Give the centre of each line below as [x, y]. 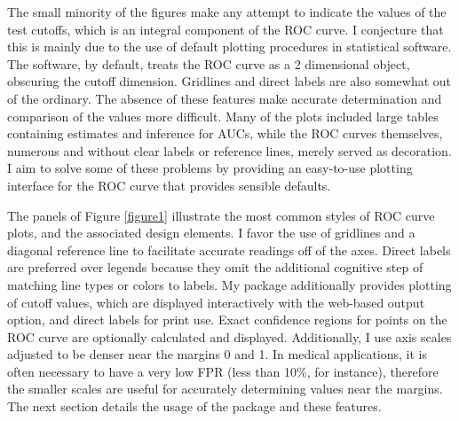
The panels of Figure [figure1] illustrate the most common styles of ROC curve [221, 215]
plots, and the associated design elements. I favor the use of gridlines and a [211, 233]
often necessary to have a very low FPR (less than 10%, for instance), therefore [223, 371]
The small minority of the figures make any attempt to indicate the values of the [227, 12]
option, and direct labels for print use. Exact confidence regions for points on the [227, 320]
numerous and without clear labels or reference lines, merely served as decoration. [229, 150]
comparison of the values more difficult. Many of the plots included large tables [223, 116]
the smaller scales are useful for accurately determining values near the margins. [225, 389]
